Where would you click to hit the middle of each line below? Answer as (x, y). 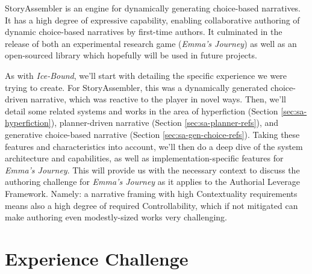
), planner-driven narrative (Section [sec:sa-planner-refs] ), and (165, 123)
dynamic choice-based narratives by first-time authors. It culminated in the (144, 32)
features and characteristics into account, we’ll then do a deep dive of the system (154, 146)
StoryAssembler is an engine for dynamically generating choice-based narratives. (153, 8)
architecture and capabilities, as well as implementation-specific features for (144, 158)
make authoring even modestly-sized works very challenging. (116, 217)
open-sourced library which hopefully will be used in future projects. (131, 55)
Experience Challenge (97, 258)
